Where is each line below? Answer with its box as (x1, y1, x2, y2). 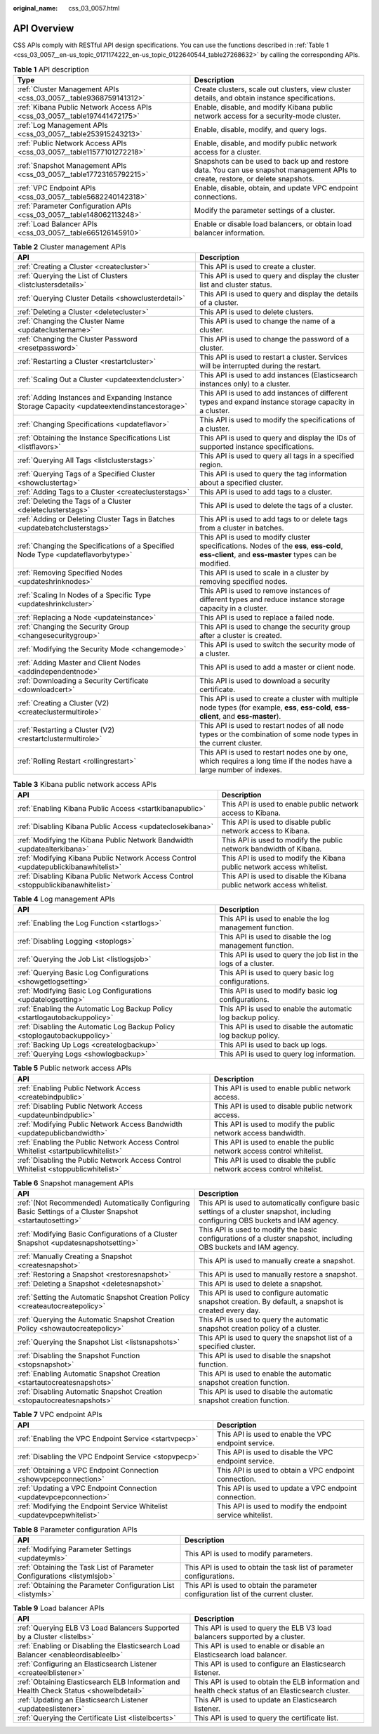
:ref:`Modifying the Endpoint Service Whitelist (17, 1501, 168, 1511)
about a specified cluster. (199, 478, 284, 488)
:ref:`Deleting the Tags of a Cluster (17, 496, 131, 506)
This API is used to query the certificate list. (194, 1713, 339, 1723)
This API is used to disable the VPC (216, 1447, 333, 1457)
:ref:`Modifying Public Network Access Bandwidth (17, 1119, 182, 1129)
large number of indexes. (199, 765, 282, 775)
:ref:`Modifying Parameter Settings (17, 1544, 132, 1554)
